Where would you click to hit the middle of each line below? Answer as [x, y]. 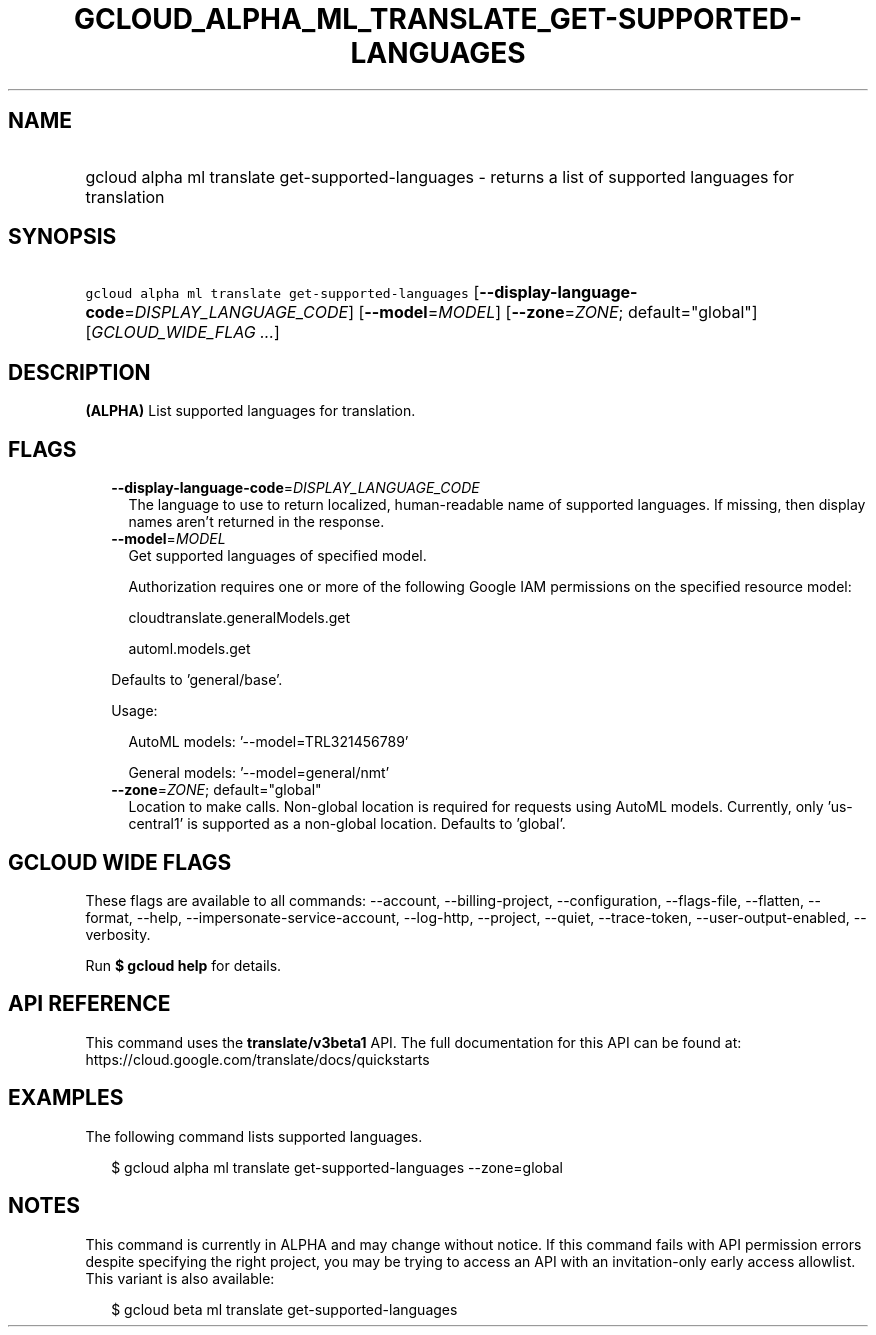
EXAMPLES [66, 1098]
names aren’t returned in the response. [256, 522]
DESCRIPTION [79, 372]
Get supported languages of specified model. [277, 556]
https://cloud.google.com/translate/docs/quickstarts [257, 1059]
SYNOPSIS [62, 237]
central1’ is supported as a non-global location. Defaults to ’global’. [347, 824]
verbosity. [118, 934]
